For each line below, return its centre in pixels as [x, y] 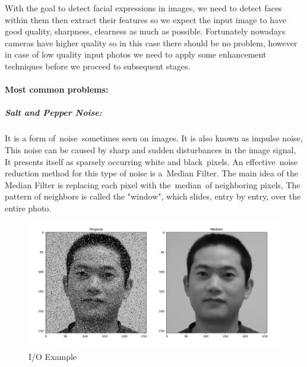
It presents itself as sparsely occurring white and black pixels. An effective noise [151, 161]
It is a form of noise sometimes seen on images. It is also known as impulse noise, [154, 138]
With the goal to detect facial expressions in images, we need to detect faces [143, 8]
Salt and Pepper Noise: [53, 113]
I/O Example [53, 357]
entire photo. [28, 208]
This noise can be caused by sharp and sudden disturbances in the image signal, [151, 149]
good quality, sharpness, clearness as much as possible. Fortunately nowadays [145, 31]
